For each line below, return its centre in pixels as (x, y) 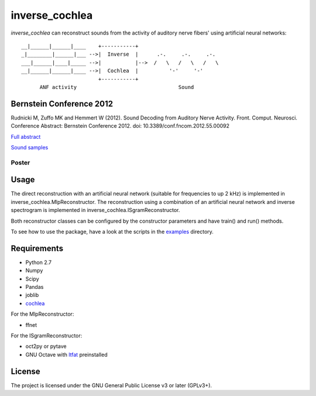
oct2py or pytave (46, 346)
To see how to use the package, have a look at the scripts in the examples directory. (112, 232)
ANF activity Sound (117, 87)
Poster (20, 162)
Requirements (37, 248)
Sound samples (30, 147)
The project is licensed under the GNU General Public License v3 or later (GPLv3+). (111, 385)
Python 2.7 (39, 262)
